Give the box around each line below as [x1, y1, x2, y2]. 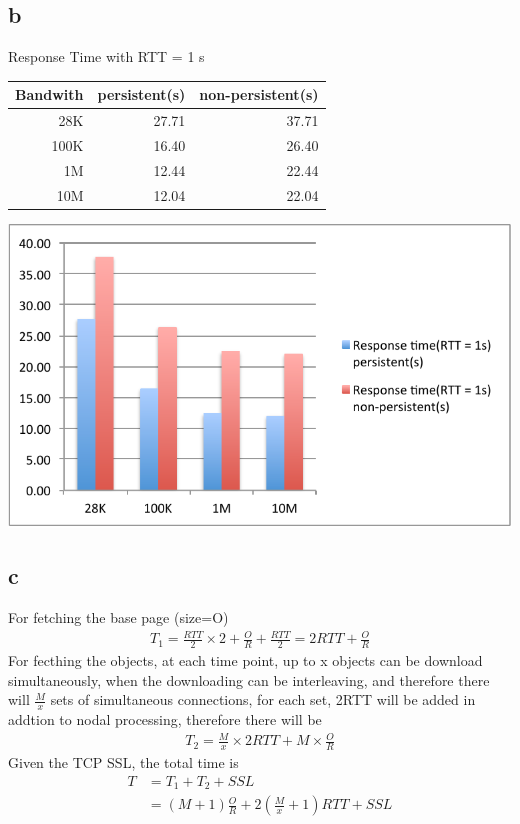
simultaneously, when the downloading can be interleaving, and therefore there [8, 669, 490, 690]
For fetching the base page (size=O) [8, 607, 229, 628]
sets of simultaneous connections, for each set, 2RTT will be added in [50, 689, 476, 710]
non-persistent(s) [199, 84, 319, 105]
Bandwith [15, 84, 84, 105]
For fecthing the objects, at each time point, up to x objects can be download [8, 650, 483, 671]
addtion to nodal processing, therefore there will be [8, 709, 322, 730]
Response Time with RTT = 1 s [8, 46, 205, 67]
